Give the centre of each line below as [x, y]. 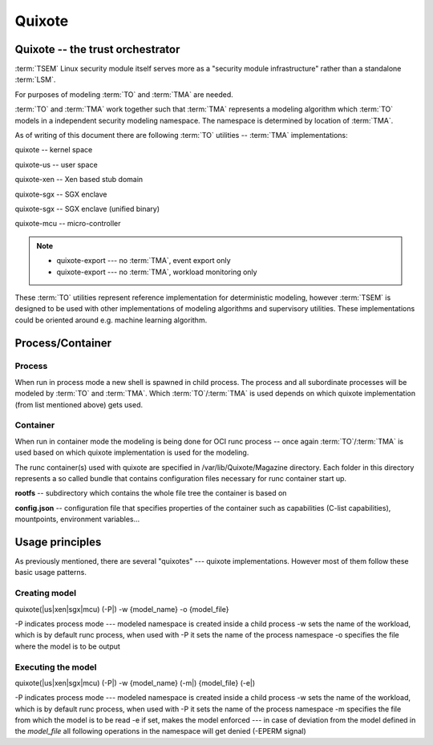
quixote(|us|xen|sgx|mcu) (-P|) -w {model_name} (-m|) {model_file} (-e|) [135, 682]
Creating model [46, 593]
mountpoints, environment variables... [77, 519]
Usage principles [58, 542]
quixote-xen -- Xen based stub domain [79, 180]
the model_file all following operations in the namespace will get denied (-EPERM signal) [160, 731]
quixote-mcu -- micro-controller [68, 224]
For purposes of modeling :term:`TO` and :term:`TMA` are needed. [124, 94]
